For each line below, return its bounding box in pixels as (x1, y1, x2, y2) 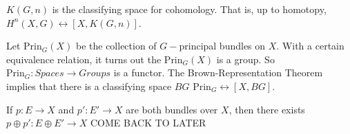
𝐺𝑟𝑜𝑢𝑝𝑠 (79, 69, 111, 79)
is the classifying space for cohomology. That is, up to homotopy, (52, 2, 327, 16)
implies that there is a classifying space (6, 78, 172, 93)
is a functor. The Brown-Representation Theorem (113, 65, 323, 80)
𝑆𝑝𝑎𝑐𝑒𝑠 (35, 69, 64, 79)
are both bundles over (126, 102, 218, 116)
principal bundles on (179, 38, 266, 53)
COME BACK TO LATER (90, 115, 206, 130)
